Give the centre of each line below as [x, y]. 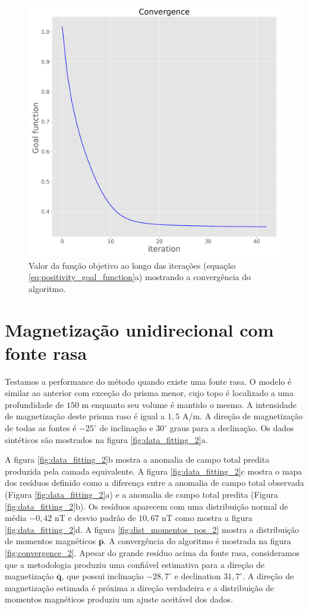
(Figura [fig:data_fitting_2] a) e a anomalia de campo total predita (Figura [141, 495]
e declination [198, 576]
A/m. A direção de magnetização [242, 416]
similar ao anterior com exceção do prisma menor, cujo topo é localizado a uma [149, 393]
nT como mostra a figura [207, 518]
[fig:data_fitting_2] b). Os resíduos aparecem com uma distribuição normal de [146, 506]
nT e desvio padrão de [95, 518]
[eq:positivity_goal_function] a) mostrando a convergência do [140, 277]
